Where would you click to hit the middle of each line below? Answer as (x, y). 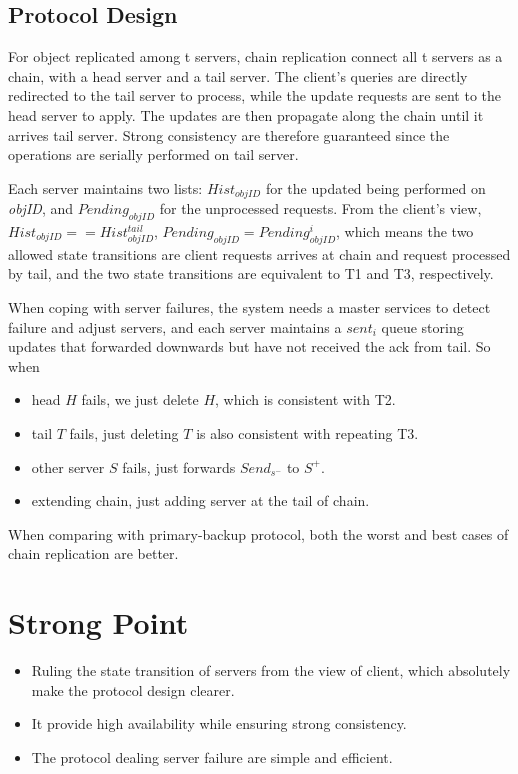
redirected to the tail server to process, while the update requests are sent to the (255, 95)
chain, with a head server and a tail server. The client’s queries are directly (238, 75)
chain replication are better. (93, 553)
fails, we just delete (140, 399)
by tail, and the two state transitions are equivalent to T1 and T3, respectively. (251, 273)
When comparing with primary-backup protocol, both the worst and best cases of (258, 533)
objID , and (40, 208)
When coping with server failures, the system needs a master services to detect (249, 307)
